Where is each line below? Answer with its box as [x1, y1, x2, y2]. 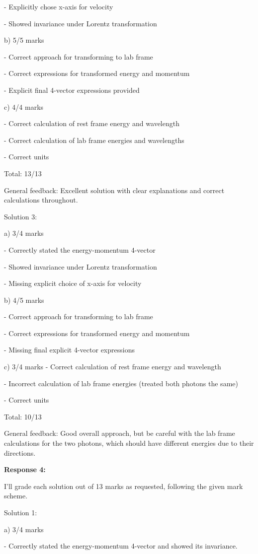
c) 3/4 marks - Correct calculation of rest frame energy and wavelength [4, 361, 221, 372]
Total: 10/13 [4, 411, 42, 421]
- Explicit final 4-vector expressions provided [4, 84, 140, 95]
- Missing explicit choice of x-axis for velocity [4, 278, 142, 288]
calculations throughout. [4, 195, 78, 205]
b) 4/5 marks [4, 294, 44, 305]
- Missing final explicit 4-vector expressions [4, 345, 135, 355]
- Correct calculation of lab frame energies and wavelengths [4, 135, 184, 145]
